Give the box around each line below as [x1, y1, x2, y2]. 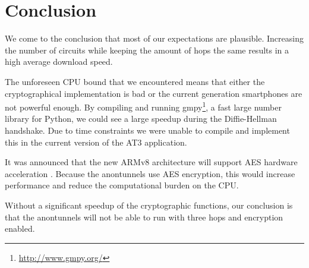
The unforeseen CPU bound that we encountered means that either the [5, 75, 265, 87]
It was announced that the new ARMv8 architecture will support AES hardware [5, 156, 298, 168]
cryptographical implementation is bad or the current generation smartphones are [5, 87, 302, 99]
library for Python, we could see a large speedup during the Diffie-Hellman [5, 112, 277, 125]
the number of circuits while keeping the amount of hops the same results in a [5, 43, 289, 56]
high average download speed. [5, 55, 113, 68]
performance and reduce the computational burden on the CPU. [5, 179, 239, 191]
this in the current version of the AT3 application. [5, 135, 187, 148]
